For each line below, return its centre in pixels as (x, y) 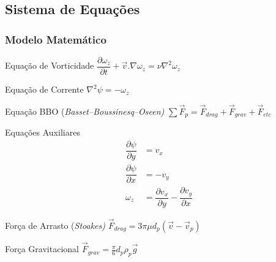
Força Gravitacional (42, 249)
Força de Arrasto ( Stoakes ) (55, 225)
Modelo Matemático (56, 39)
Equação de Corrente (44, 89)
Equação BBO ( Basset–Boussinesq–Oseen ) (85, 111)
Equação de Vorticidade (50, 65)
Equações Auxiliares (43, 132)
